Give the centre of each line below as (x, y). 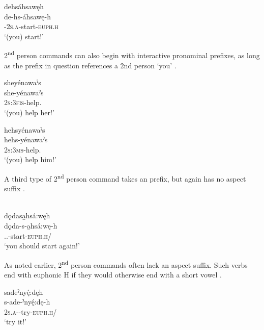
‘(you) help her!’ (29, 112)
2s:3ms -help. (23, 149)
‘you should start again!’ (42, 246)
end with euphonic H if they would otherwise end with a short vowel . (113, 275)
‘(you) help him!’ (30, 159)
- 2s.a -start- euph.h (31, 26)
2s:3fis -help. (23, 102)
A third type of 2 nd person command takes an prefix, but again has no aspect (125, 177)
